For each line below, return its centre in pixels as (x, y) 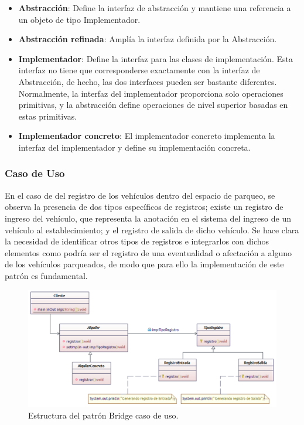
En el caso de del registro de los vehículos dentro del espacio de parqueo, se (140, 195)
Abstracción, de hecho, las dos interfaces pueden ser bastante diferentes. (148, 81)
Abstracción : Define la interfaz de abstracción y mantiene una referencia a (155, 8)
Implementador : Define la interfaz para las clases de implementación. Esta (156, 58)
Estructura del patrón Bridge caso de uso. (103, 415)
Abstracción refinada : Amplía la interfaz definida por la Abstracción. (148, 39)
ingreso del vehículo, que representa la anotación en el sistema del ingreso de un (148, 218)
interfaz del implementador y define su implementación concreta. (134, 147)
